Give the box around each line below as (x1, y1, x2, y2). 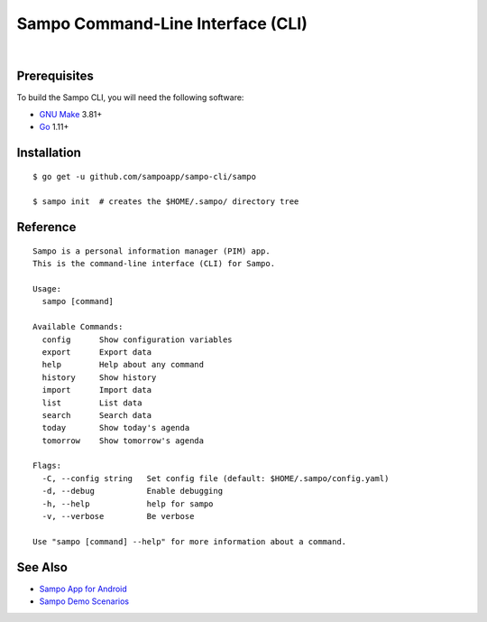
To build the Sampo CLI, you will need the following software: (16, 92, 244, 103)
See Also (16, 560, 68, 575)
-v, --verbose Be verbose (41, 511, 195, 522)
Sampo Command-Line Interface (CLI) (16, 14, 308, 33)
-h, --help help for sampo (41, 498, 214, 509)
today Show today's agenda (41, 422, 190, 433)
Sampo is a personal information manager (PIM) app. (32, 246, 271, 256)
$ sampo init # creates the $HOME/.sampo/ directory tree (32, 197, 299, 207)
